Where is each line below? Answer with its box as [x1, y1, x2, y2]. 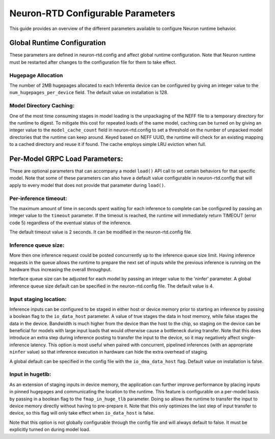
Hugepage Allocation [9, 72, 63, 79]
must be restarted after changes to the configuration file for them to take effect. [9, 59, 177, 65]
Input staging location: [9, 296, 67, 303]
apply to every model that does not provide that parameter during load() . [9, 182, 166, 188]
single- [241, 335, 256, 341]
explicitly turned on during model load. [9, 426, 91, 432]
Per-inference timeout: [9, 195, 67, 202]
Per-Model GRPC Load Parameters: [9, 154, 123, 163]
